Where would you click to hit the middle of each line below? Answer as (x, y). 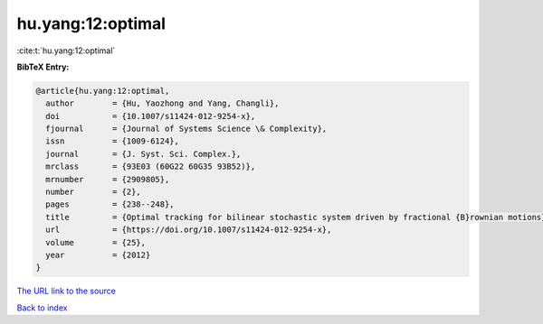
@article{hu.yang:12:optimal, (103, 91)
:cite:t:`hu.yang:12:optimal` (66, 51)
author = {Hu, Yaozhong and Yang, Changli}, (162, 103)
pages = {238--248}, (110, 204)
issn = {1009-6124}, (113, 141)
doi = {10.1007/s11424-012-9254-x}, (151, 116)
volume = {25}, (96, 242)
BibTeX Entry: (43, 67)
